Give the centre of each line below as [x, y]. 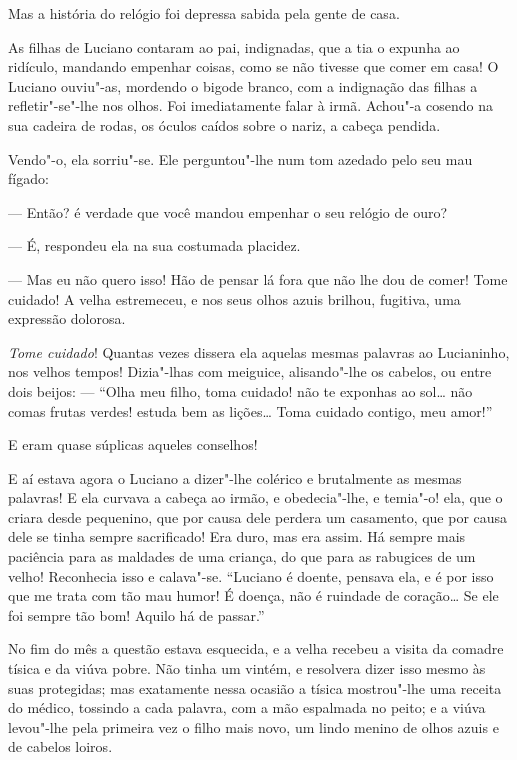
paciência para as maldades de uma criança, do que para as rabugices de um [242, 556]
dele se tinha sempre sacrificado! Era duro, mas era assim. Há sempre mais [237, 536]
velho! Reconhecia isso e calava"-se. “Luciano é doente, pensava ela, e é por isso [251, 575]
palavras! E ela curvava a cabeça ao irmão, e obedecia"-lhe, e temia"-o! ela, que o [255, 497]
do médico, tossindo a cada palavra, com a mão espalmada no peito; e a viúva [247, 707]
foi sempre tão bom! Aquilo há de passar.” [136, 614]
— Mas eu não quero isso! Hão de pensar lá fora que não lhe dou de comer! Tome [258, 278]
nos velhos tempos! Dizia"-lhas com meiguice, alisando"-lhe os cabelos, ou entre [250, 371]
